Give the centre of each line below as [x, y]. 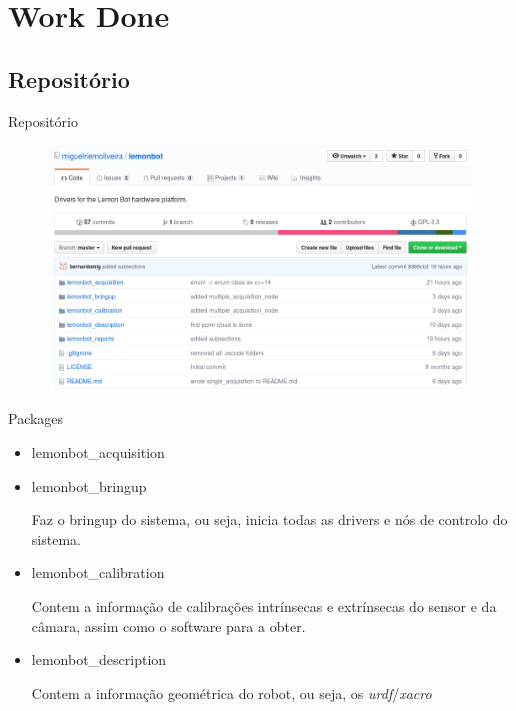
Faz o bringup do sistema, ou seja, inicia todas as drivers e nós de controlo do [269, 519]
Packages [36, 418]
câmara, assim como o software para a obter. [168, 625]
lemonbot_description [99, 659]
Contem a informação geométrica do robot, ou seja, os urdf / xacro [231, 692]
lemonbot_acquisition [98, 452]
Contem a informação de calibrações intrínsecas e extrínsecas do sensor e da [264, 605]
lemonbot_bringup [89, 485]
